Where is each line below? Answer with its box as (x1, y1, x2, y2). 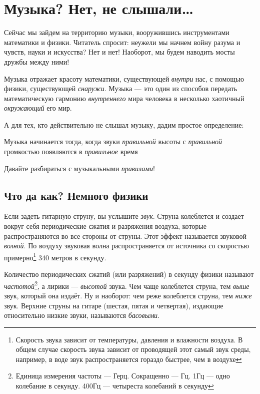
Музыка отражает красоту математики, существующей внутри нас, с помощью (4, 73, 244, 84)
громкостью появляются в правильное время (4, 146, 138, 157)
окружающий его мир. (4, 103, 72, 113)
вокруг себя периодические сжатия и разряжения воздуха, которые (4, 221, 206, 231)
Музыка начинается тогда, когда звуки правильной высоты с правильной (4, 136, 222, 147)
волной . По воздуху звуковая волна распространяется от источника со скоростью (4, 240, 249, 251)
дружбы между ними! (4, 56, 69, 67)
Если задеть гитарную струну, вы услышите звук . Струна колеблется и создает (4, 211, 244, 221)
